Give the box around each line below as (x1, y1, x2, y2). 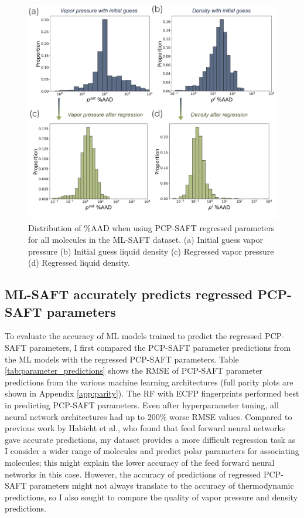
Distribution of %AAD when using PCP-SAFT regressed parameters (28, 222, 275, 234)
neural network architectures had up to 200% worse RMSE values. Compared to (5, 410, 292, 422)
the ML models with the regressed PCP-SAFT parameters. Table (5, 353, 239, 365)
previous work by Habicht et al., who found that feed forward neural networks (5, 422, 285, 434)
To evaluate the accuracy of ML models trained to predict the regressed (5, 330, 262, 342)
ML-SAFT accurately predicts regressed (5, 285, 253, 303)
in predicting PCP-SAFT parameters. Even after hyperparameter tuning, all (5, 398, 279, 411)
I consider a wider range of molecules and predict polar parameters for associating (5, 445, 299, 457)
